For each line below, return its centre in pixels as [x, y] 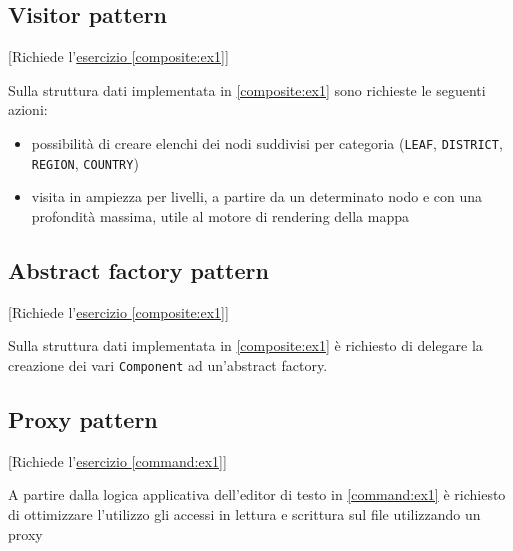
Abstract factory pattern [138, 269]
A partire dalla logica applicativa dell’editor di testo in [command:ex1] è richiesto [257, 494]
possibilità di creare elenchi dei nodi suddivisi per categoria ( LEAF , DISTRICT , [267, 142]
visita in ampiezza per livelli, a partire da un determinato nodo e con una [256, 196]
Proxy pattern [83, 418]
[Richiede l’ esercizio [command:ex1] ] [117, 460]
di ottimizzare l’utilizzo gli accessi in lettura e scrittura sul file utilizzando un [244, 513]
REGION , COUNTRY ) [85, 162]
